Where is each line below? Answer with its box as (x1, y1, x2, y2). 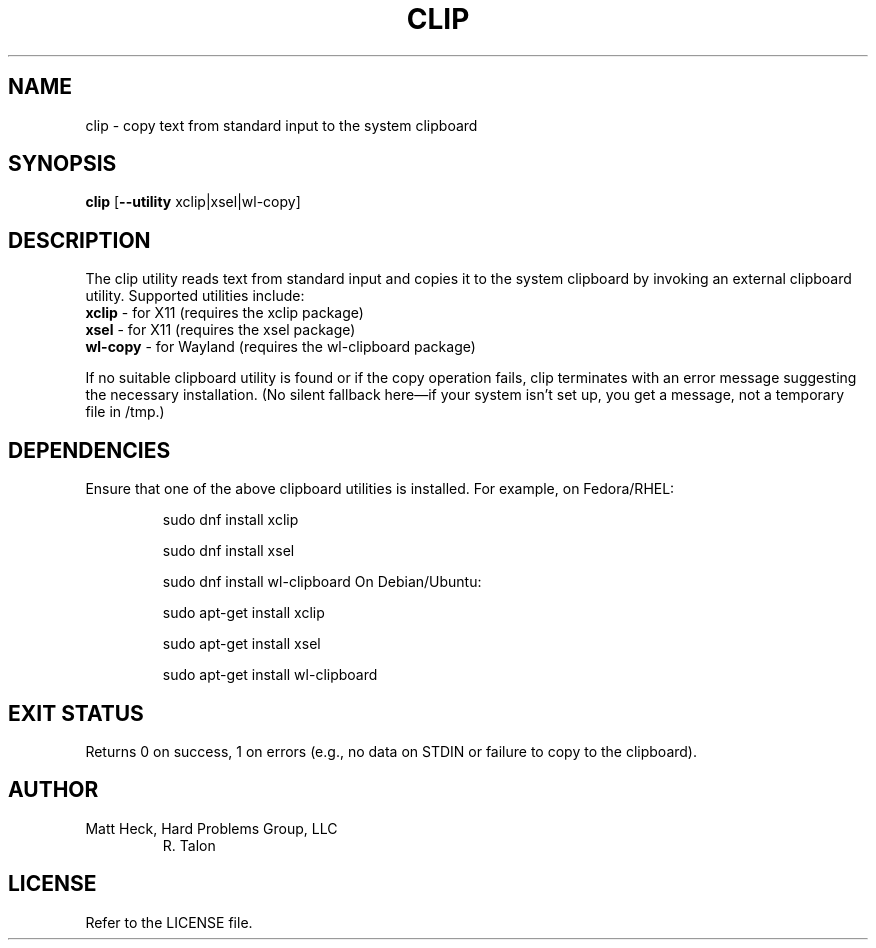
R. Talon (162, 836, 216, 854)
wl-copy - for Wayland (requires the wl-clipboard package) (85, 338, 476, 356)
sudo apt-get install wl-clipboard (162, 666, 378, 684)
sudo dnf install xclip (162, 511, 299, 529)
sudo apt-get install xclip (162, 604, 325, 622)
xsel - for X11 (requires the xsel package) (85, 321, 356, 339)
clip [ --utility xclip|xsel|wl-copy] (85, 193, 301, 211)
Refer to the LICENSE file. (85, 913, 253, 931)
